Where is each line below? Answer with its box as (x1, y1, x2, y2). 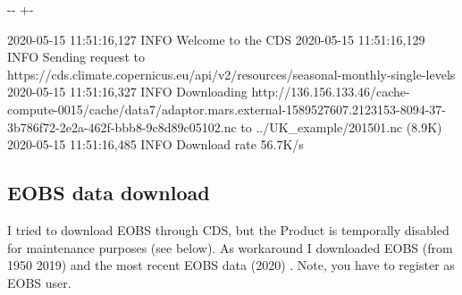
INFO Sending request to (7, 47, 145, 66)
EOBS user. (7, 273, 71, 291)
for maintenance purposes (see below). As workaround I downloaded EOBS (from (7, 238, 453, 257)
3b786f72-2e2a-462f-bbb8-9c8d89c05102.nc (7, 117, 237, 136)
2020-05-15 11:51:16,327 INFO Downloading (7, 82, 248, 101)
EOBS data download (7, 179, 210, 206)
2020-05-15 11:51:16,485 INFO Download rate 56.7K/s (7, 135, 304, 154)
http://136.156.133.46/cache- (251, 82, 410, 101)
